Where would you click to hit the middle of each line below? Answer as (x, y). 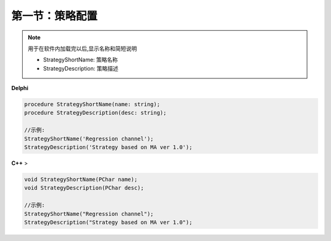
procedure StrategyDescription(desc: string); (95, 113)
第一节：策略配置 (55, 16)
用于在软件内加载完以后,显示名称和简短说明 (82, 48)
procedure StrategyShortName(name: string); (92, 105)
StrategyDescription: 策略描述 (81, 68)
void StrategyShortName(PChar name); (81, 180)
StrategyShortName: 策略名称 (81, 60)
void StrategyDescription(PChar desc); (84, 188)
